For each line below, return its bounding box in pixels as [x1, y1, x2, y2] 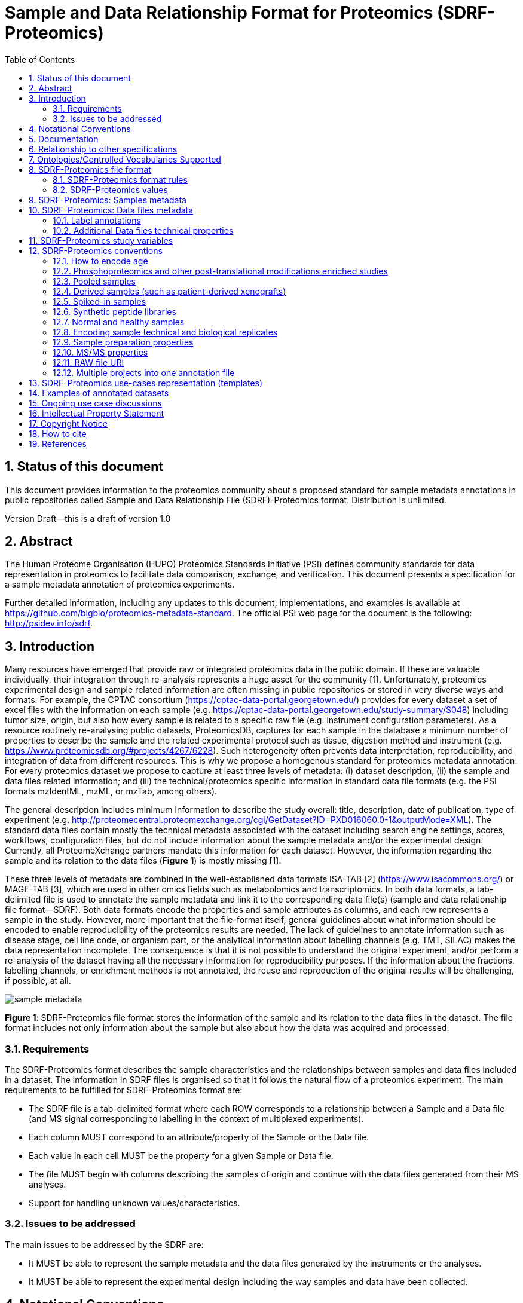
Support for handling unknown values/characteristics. [29, 1198, 240, 1209]
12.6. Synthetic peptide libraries [53, 306, 176, 317]
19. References [29, 438, 87, 449]
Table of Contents [5, 54, 75, 65]
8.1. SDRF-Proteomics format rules [53, 174, 188, 185]
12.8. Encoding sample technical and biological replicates [53, 326, 278, 337]
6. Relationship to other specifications [29, 143, 178, 154]
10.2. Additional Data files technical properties [53, 225, 234, 235]
